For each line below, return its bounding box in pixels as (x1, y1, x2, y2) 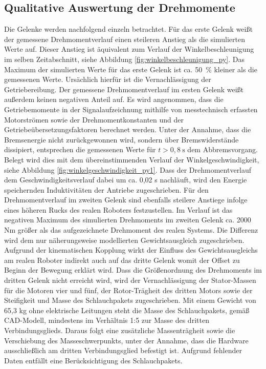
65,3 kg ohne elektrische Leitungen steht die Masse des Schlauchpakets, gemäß (4, 304, 250, 315)
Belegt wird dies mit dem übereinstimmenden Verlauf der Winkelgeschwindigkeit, (4, 154, 259, 165)
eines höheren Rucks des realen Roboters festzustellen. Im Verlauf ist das (4, 204, 233, 215)
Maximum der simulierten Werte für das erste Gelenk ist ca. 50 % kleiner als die (4, 64, 257, 74)
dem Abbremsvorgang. (187, 144, 258, 155)
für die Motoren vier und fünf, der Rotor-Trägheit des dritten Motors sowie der (4, 284, 253, 295)
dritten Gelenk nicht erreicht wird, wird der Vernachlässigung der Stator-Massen (4, 275, 256, 285)
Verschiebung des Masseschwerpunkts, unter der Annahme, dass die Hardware (4, 335, 249, 345)
